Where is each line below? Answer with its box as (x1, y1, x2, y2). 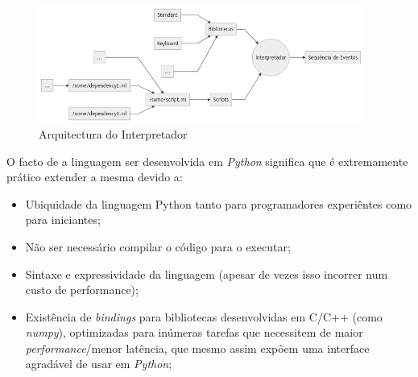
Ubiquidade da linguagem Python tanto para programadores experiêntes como (25, 195, 412, 212)
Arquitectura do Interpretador (39, 125, 188, 142)
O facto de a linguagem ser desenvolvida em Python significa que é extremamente (6, 152, 408, 169)
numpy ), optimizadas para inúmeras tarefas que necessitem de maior (25, 324, 363, 341)
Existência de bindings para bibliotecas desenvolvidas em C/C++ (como (25, 308, 383, 325)
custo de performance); (25, 281, 139, 298)
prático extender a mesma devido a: (6, 168, 183, 185)
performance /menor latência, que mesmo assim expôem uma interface (25, 339, 370, 356)
